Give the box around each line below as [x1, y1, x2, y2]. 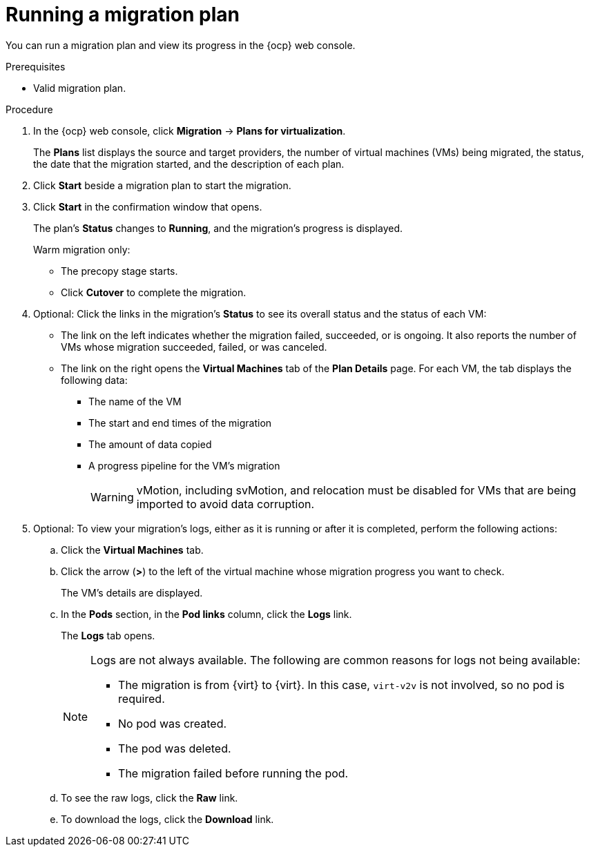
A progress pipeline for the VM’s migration [88, 459, 280, 472]
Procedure [6, 103, 53, 115]
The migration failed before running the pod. [118, 766, 349, 780]
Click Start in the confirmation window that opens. [33, 200, 262, 213]
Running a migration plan [6, 3, 240, 26]
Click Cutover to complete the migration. [61, 286, 247, 298]
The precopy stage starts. [61, 264, 178, 277]
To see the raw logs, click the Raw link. [61, 791, 238, 804]
